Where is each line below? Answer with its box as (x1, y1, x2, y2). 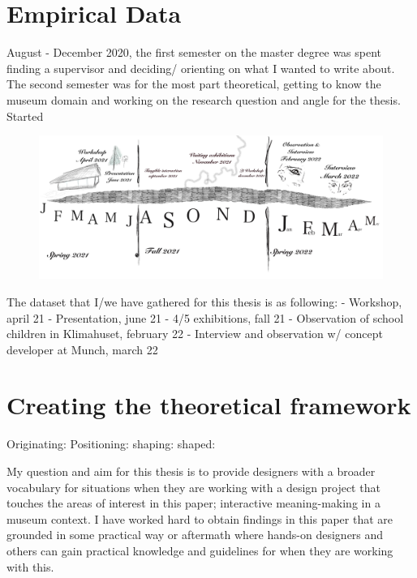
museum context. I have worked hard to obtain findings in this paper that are (6, 510, 393, 527)
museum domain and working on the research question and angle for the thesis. (6, 91, 401, 108)
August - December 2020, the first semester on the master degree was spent (6, 44, 382, 61)
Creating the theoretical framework (6, 388, 411, 422)
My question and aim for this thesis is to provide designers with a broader (6, 463, 376, 479)
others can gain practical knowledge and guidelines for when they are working (6, 542, 393, 559)
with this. (6, 558, 54, 575)
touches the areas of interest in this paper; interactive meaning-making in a (6, 495, 380, 512)
